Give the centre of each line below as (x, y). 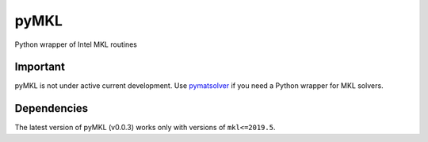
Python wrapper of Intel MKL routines (76, 44)
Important (40, 67)
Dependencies (52, 108)
